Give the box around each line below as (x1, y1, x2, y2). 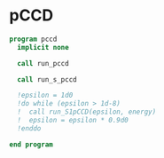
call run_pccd (17, 59, 69, 67)
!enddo (17, 123, 42, 133)
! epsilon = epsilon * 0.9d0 (17, 116, 129, 125)
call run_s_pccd (17, 75, 77, 84)
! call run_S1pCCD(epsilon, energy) (17, 107, 157, 116)
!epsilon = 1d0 (17, 91, 74, 100)
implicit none (17, 43, 69, 51)
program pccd (9, 35, 58, 43)
